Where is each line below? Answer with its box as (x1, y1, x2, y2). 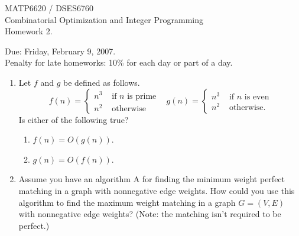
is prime (127, 92, 157, 101)
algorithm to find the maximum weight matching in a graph (18, 196, 236, 208)
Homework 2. (5, 25, 53, 37)
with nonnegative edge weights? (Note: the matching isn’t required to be (18, 208, 281, 220)
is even (244, 93, 269, 102)
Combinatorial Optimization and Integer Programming (5, 13, 203, 25)
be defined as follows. (63, 76, 140, 88)
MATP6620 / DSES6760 (5, 2, 93, 14)
